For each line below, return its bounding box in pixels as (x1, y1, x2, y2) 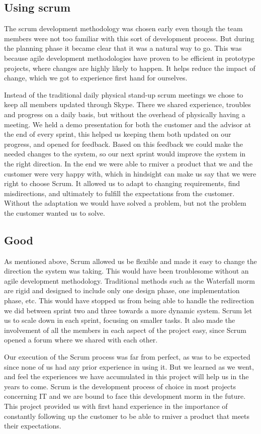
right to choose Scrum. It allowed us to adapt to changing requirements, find (4, 178, 240, 189)
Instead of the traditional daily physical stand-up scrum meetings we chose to (4, 89, 243, 100)
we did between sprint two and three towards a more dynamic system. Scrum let (4, 305, 252, 315)
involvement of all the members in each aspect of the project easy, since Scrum (4, 324, 246, 335)
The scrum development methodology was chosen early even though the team (4, 23, 243, 34)
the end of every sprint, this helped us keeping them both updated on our (4, 129, 231, 139)
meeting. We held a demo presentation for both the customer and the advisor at (4, 119, 251, 129)
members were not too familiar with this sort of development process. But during (4, 33, 254, 43)
